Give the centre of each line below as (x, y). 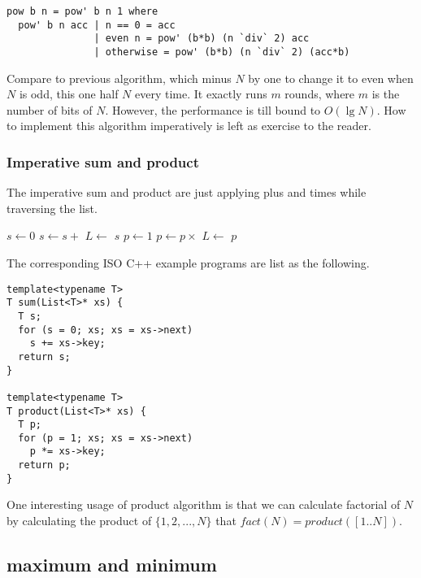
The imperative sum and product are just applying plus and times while (187, 192)
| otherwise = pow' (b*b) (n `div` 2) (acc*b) (222, 52)
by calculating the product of (79, 521)
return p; (44, 465)
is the (386, 94)
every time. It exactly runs (201, 94)
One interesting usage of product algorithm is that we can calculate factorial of (204, 504)
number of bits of (50, 109)
